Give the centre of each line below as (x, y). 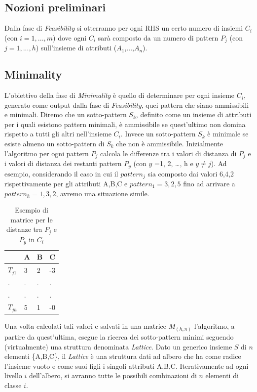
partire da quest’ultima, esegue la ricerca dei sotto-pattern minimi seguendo (119, 336)
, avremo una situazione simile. (103, 193)
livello (13, 375)
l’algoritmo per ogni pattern (47, 153)
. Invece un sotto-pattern (158, 134)
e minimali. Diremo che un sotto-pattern (66, 114)
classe (13, 385)
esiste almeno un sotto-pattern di (55, 144)
